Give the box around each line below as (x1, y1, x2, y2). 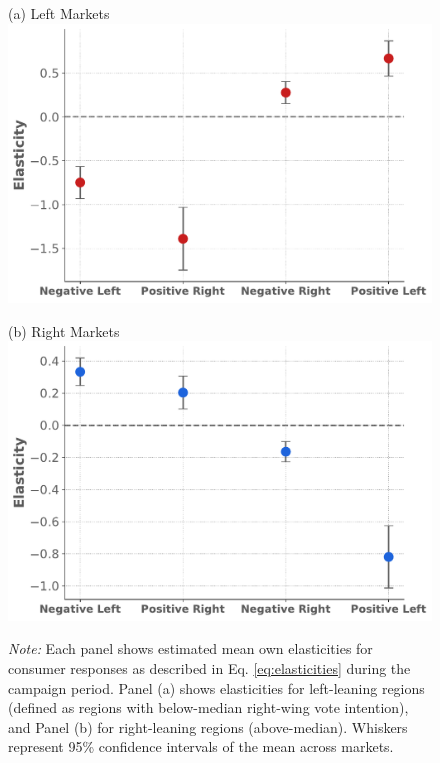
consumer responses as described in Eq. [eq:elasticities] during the (8, 657, 411, 678)
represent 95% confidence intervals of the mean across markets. (8, 736, 394, 757)
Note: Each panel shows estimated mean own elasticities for (8, 638, 373, 659)
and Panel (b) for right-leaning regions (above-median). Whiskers (8, 716, 408, 737)
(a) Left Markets (8, 3, 110, 23)
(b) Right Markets (8, 320, 120, 341)
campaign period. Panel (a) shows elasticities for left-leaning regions (8, 677, 425, 698)
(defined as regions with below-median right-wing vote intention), (8, 697, 409, 718)
